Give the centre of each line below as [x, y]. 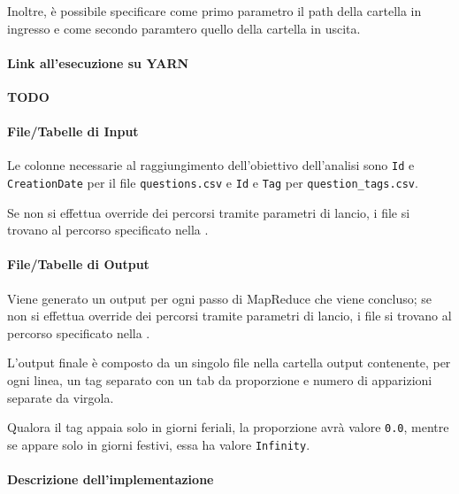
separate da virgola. [61, 397]
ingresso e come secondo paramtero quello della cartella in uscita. [184, 28]
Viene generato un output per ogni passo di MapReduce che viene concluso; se [220, 298]
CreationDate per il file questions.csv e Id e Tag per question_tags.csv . [213, 183]
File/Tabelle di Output [78, 264]
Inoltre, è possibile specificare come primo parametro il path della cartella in [214, 11]
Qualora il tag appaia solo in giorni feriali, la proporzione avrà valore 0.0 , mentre [228, 427]
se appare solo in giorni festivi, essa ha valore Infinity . [159, 444]
